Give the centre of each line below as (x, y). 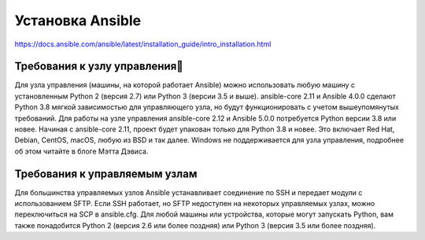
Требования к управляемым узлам (106, 174)
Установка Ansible (78, 20)
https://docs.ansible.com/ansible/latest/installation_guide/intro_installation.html (143, 44)
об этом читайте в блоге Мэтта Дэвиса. (81, 151)
